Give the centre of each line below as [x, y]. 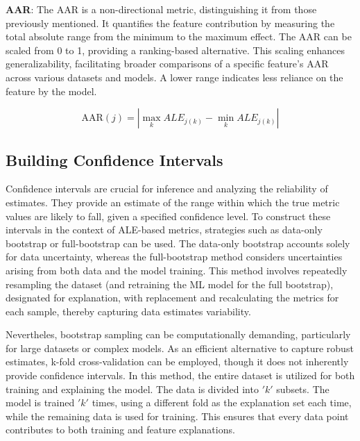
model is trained [40, 402]
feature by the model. [51, 91]
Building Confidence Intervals [114, 159]
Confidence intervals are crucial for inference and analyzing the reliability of [167, 189]
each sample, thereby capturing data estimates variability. [128, 311]
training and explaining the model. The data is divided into [132, 389]
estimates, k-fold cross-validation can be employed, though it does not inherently [177, 361]
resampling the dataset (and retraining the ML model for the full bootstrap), [170, 284]
